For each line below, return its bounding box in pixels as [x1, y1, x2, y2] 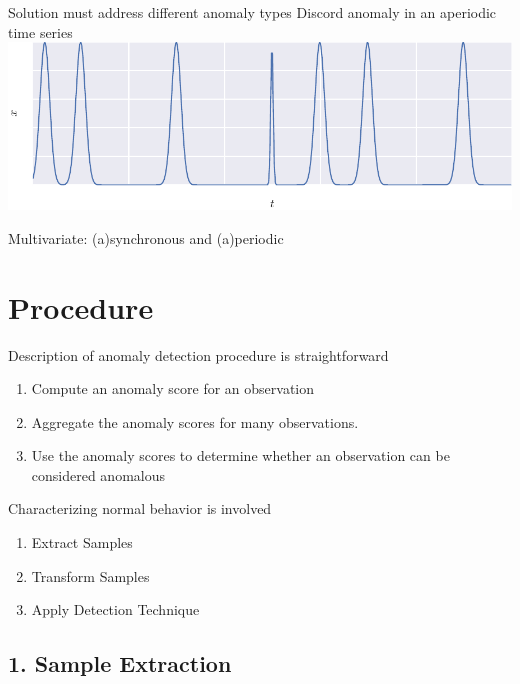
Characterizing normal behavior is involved [8, 498, 272, 519]
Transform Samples [31, 565, 150, 586]
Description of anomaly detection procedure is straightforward [8, 344, 389, 365]
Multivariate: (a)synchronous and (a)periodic [8, 227, 284, 248]
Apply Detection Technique [31, 599, 200, 620]
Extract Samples [31, 532, 133, 553]
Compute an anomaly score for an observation [31, 378, 315, 399]
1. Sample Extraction [8, 648, 232, 679]
